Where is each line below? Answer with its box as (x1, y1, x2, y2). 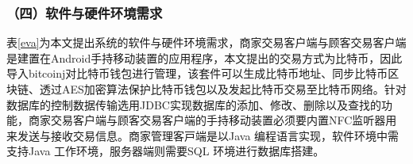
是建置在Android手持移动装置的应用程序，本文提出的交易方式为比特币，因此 (6, 49, 403, 66)
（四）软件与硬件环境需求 (6, 2, 163, 22)
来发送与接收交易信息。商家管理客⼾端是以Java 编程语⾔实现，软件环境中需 (6, 127, 399, 143)
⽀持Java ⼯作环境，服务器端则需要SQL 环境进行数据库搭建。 (6, 143, 325, 159)
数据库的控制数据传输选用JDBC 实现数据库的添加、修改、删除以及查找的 (6, 96, 381, 113)
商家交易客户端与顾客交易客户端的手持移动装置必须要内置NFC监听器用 (28, 112, 397, 128)
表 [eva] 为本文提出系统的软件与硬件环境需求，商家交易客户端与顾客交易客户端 (6, 34, 407, 51)
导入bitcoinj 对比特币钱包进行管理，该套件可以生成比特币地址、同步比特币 (6, 65, 388, 82)
